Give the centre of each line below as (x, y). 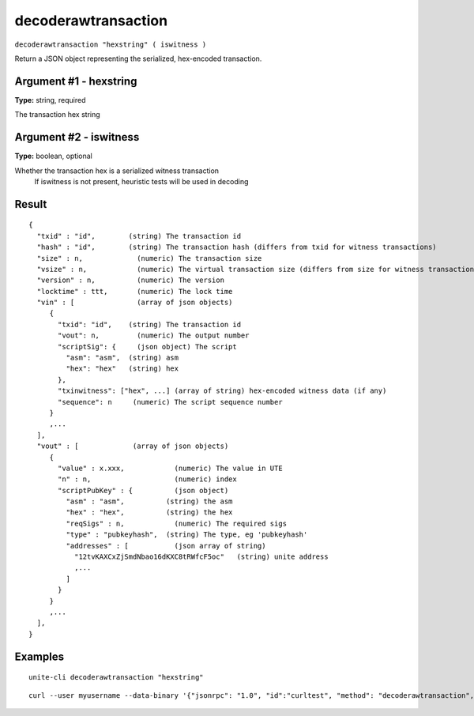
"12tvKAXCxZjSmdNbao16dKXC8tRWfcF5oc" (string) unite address (201, 557)
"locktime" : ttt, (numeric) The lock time (135, 291)
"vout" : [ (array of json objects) (133, 446)
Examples (39, 656)
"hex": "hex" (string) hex (122, 369)
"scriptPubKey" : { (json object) (143, 490)
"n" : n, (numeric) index (147, 479)
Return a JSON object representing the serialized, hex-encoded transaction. (138, 58)
